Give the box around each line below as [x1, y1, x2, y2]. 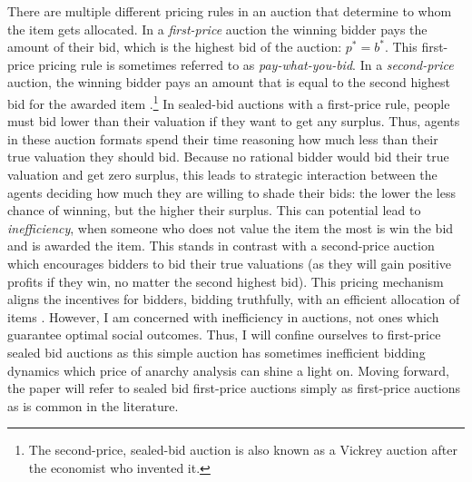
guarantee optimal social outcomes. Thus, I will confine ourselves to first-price [7, 325, 441, 344]
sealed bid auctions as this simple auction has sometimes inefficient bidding [7, 342, 426, 361]
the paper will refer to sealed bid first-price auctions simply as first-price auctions [7, 379, 460, 398]
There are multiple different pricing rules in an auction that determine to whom [7, 2, 452, 20]
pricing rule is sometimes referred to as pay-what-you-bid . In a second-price [38, 54, 454, 74]
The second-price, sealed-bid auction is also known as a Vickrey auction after [28, 440, 457, 459]
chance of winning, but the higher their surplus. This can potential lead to [7, 201, 421, 220]
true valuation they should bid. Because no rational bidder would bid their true [7, 147, 449, 166]
